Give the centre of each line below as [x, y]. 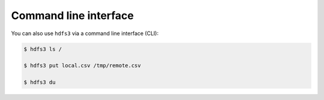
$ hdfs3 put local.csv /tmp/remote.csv [82, 66]
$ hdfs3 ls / [43, 49]
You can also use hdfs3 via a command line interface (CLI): [85, 33]
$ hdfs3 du [40, 82]
